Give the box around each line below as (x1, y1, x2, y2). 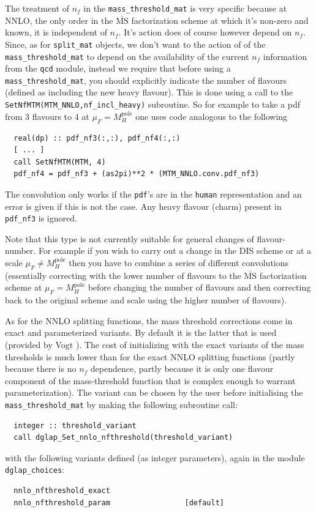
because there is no (5, 362, 77, 375)
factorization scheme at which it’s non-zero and (131, 13, 309, 26)
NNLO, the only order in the (5, 13, 113, 26)
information (263, 50, 307, 62)
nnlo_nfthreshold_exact (13, 486, 110, 495)
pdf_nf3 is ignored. (5, 212, 77, 224)
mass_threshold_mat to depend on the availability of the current (5, 50, 249, 62)
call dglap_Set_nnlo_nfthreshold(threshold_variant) (13, 433, 233, 442)
